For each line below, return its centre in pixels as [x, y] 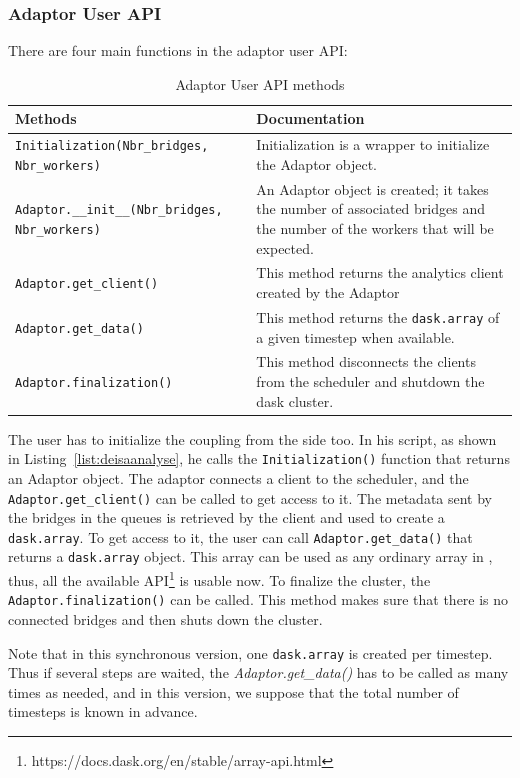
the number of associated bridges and [370, 208]
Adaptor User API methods [260, 83]
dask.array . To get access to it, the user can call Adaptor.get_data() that [240, 536]
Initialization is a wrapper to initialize [373, 144]
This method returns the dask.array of [378, 316]
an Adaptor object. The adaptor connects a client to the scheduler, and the [238, 477]
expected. [285, 247]
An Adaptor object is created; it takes [372, 188]
